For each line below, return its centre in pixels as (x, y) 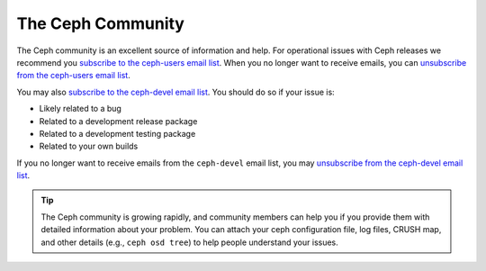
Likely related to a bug (80, 109)
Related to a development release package (118, 121)
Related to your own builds (89, 146)
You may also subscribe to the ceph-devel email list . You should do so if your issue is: (175, 92)
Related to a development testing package (117, 133)
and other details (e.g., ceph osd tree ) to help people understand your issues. (190, 242)
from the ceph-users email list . (73, 76)
